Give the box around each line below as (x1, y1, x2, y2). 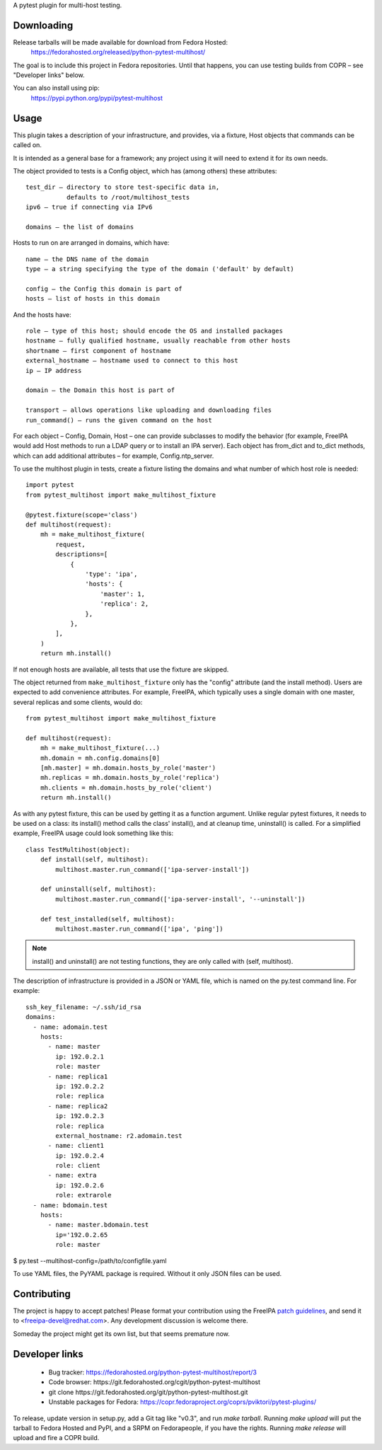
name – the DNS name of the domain (25, 255, 149, 263)
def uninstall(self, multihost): (40, 885, 157, 893)
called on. (13, 141, 42, 149)
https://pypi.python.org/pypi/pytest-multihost (30, 93, 163, 102)
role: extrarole (55, 1191, 112, 1199)
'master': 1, (100, 589, 145, 598)
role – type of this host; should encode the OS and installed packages (25, 327, 283, 335)
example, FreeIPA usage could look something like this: (13, 829, 173, 838)
